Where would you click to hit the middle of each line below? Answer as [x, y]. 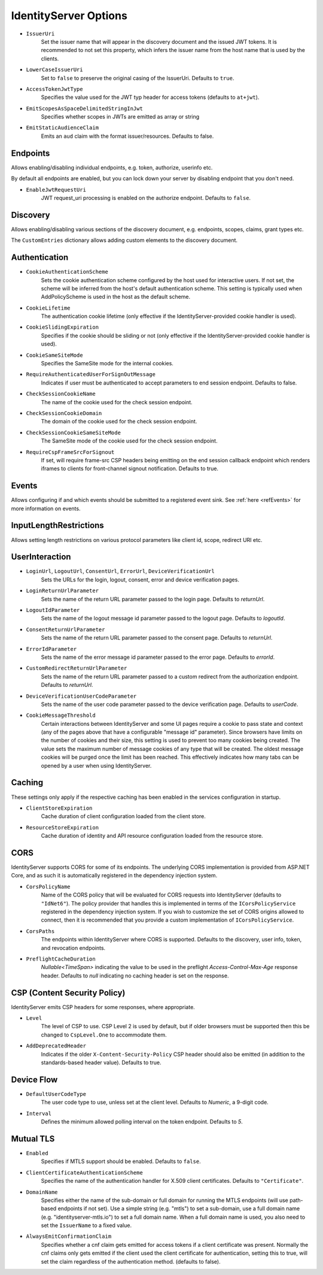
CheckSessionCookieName [61, 394]
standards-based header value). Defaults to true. [101, 1062]
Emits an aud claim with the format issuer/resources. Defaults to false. [127, 136]
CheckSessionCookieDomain [64, 413]
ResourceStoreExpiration [62, 827]
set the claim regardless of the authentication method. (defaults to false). [131, 1261]
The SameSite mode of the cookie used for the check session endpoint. [129, 441]
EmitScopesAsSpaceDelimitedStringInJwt [84, 108]
